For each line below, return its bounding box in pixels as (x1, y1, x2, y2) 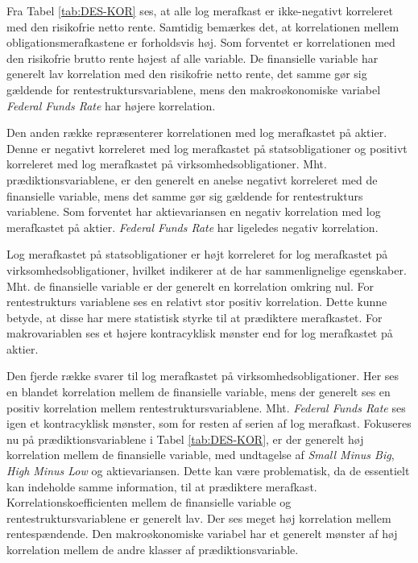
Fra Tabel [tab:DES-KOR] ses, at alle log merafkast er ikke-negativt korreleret (6, 2, 393, 19)
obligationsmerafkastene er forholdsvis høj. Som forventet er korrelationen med (6, 34, 395, 51)
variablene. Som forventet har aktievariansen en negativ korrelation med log (6, 203, 381, 220)
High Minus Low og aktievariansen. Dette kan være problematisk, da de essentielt (6, 462, 410, 479)
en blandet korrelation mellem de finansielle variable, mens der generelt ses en (6, 383, 391, 400)
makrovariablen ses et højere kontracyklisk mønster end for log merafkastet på (6, 325, 393, 342)
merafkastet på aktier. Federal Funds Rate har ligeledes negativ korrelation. (6, 218, 379, 235)
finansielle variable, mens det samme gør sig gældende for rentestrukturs (6, 187, 363, 204)
